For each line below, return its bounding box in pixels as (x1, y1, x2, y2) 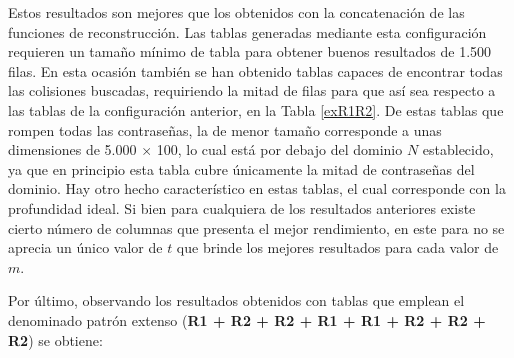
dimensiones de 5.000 (8, 139, 137, 160)
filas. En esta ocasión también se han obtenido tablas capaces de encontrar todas (8, 60, 503, 81)
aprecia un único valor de (8, 237, 163, 258)
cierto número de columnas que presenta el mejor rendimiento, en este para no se (8, 217, 505, 238)
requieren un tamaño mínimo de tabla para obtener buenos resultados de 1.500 (8, 41, 492, 62)
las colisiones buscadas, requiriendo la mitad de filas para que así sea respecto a (8, 80, 496, 101)
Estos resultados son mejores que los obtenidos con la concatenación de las (8, 2, 465, 22)
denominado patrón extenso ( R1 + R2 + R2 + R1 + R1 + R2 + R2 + (8, 309, 486, 330)
